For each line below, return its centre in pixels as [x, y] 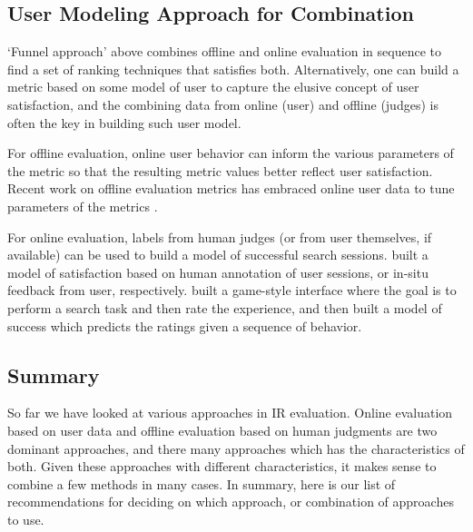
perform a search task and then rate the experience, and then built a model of [225, 307]
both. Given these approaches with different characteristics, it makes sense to [222, 466]
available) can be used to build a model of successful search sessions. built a [218, 255]
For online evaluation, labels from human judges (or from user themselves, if [220, 236]
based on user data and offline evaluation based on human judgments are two [222, 430]
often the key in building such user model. [124, 122]
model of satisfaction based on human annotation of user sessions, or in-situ [218, 272]
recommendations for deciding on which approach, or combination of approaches [231, 502]
